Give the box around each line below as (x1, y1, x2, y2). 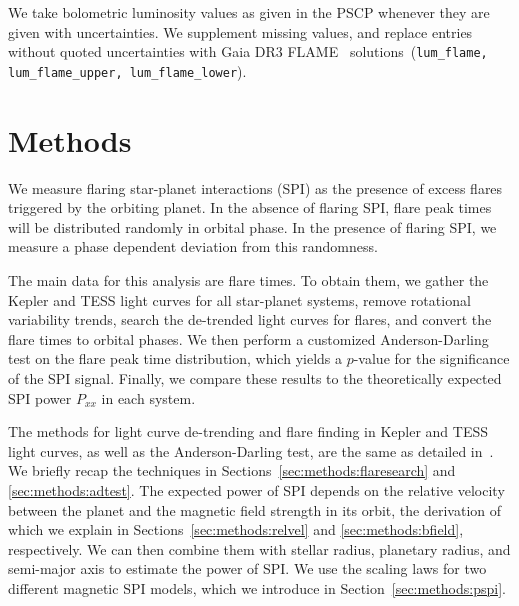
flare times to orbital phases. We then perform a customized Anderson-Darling (8, 328, 489, 349)
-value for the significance (353, 348, 510, 369)
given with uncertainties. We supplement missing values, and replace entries (8, 21, 473, 42)
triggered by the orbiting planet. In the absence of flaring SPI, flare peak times (8, 197, 492, 218)
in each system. (101, 387, 196, 408)
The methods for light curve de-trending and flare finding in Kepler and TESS (8, 421, 489, 442)
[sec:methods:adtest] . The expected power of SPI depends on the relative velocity (8, 479, 505, 500)
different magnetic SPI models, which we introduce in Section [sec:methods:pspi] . (8, 577, 506, 598)
